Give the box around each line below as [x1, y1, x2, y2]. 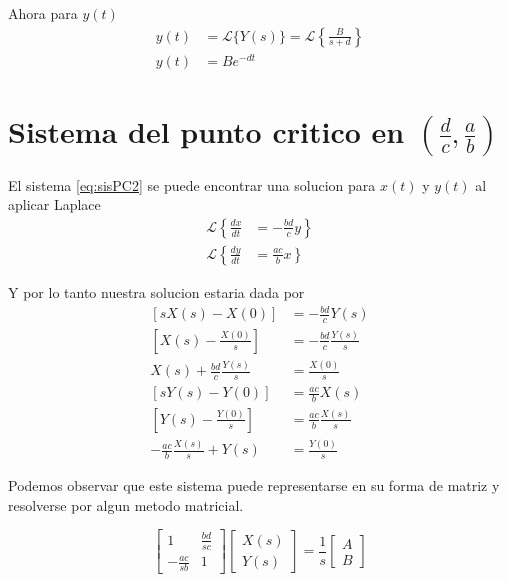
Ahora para [8, 3, 78, 23]
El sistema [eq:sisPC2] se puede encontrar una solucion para [8, 174, 376, 195]
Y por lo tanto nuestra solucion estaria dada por [8, 281, 305, 302]
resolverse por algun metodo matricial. [8, 494, 244, 515]
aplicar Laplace [8, 194, 101, 215]
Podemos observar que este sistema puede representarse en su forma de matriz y [8, 475, 500, 496]
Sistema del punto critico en [8, 110, 405, 151]
